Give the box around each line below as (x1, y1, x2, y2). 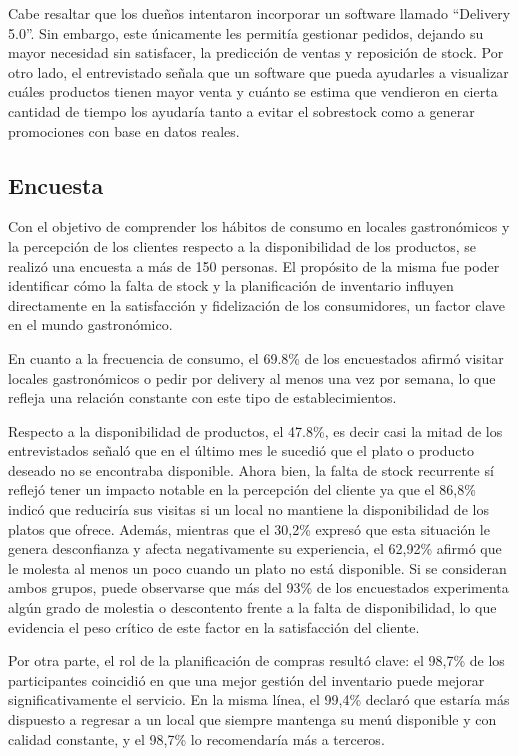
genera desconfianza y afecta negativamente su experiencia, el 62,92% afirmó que (8, 538, 502, 559)
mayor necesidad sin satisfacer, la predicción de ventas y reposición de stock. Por (8, 42, 504, 63)
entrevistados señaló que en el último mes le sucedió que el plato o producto (8, 440, 474, 461)
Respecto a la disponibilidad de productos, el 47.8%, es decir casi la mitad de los (8, 420, 503, 441)
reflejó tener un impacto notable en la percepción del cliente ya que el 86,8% (8, 479, 476, 500)
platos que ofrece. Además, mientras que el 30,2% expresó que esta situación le (8, 518, 490, 539)
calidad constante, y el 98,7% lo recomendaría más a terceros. (8, 728, 385, 749)
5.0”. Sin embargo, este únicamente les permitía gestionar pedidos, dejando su (8, 22, 484, 43)
